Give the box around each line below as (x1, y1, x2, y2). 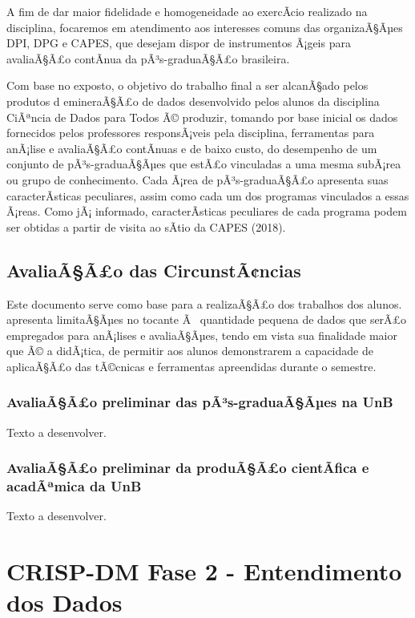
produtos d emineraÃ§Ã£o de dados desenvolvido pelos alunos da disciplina (6, 92, 380, 109)
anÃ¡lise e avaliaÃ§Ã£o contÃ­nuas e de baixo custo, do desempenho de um (6, 139, 377, 156)
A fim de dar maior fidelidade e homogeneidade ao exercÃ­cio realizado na (6, 3, 368, 19)
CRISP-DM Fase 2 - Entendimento (6, 555, 402, 588)
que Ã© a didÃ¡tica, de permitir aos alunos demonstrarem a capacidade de (6, 342, 373, 359)
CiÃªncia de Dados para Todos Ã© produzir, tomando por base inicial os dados (6, 108, 398, 125)
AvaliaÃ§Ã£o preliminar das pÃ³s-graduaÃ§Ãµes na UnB (6, 392, 393, 412)
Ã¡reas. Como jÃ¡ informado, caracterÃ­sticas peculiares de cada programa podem (6, 203, 407, 220)
